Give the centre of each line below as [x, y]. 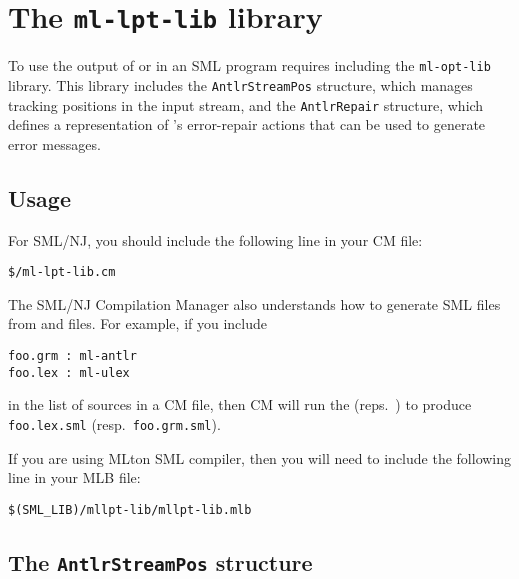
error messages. [54, 143]
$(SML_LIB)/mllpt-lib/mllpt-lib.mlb [130, 509]
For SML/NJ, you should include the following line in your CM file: [215, 239]
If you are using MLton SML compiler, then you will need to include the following [260, 457]
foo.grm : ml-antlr [72, 356]
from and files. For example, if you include [137, 323]
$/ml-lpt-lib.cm [62, 272]
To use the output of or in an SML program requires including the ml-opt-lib [249, 65]
